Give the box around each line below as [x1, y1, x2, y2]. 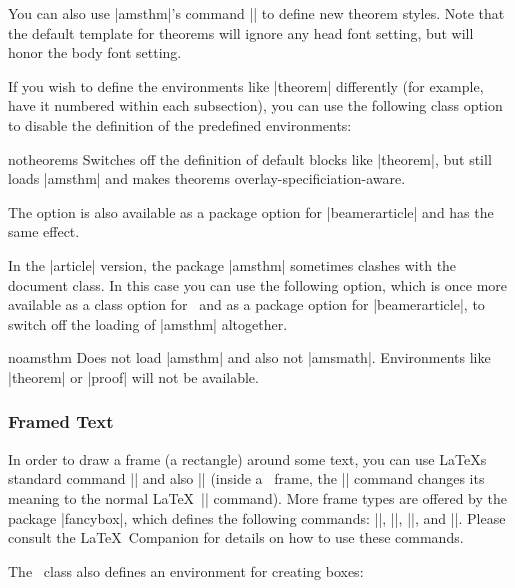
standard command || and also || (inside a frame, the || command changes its [8, 468, 485, 489]
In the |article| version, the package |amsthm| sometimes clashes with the [8, 254, 457, 275]
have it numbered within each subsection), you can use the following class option [8, 95, 503, 116]
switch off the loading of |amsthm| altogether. [8, 313, 288, 334]
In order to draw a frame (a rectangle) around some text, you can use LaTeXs [8, 448, 487, 469]
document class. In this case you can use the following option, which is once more [8, 274, 507, 295]
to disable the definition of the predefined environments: [8, 114, 352, 135]
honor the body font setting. [8, 42, 182, 63]
